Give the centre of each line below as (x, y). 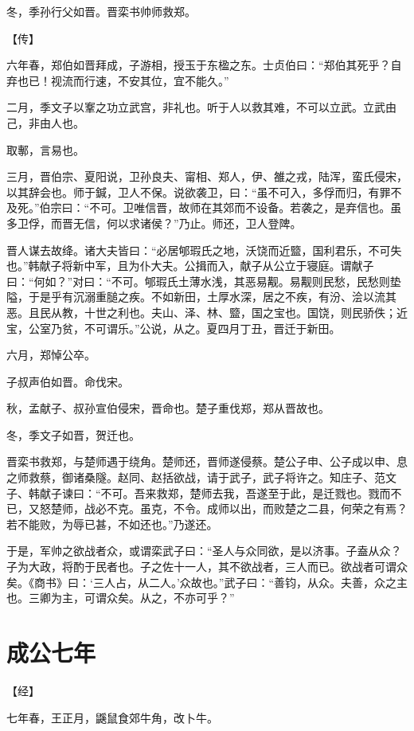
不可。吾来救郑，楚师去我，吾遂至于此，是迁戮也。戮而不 (251, 493)
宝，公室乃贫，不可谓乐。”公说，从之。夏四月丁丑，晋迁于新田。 (174, 328)
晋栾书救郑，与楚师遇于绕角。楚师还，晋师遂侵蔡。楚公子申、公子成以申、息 (207, 461)
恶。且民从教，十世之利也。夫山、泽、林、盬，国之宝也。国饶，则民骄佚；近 (207, 312)
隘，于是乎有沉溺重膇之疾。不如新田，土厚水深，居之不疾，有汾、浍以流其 (201, 297)
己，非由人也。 (45, 122)
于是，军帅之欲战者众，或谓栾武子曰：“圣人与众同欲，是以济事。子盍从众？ (204, 551)
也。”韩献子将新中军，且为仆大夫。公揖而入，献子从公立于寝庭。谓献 (185, 266)
